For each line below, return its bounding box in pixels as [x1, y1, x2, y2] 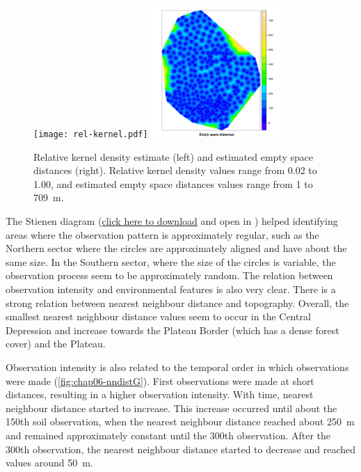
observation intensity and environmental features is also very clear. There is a [6, 281, 336, 296]
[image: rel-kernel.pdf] [33, 129, 148, 139]
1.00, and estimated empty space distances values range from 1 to [33, 176, 313, 191]
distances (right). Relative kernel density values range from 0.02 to [33, 163, 317, 178]
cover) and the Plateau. [6, 336, 106, 351]
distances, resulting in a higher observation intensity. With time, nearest [6, 387, 314, 402]
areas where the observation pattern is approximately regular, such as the [6, 227, 319, 242]
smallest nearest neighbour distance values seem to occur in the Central [6, 309, 311, 324]
